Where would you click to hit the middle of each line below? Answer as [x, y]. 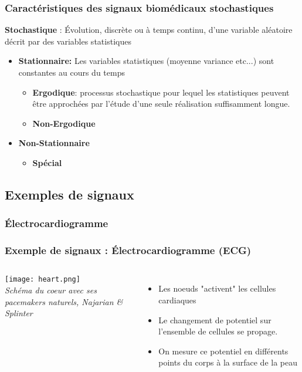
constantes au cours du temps [72, 72]
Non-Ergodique [64, 123]
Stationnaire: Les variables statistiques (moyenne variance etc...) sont [146, 61]
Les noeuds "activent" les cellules [217, 288]
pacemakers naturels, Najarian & [64, 301]
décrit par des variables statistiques [68, 41]
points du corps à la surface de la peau [228, 362]
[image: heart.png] [43, 280]
